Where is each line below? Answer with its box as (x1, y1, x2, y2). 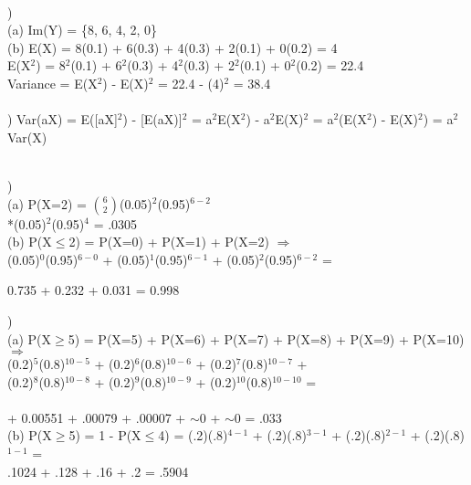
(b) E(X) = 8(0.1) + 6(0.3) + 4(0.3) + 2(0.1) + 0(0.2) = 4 (7, 37, 338, 57)
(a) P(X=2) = (7, 194, 87, 213)
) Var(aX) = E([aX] (7, 110, 118, 129)
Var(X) (7, 127, 47, 146)
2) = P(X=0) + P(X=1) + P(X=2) (68, 232, 270, 251)
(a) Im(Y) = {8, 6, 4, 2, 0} (7, 20, 158, 39)
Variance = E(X (7, 73, 98, 92)
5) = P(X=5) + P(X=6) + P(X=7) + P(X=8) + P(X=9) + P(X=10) (68, 329, 465, 348)
